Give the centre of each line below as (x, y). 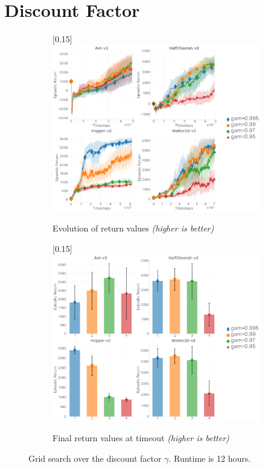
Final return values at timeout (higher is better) (141, 438)
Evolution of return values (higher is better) (133, 228)
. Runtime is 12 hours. (210, 458)
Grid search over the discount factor (95, 458)
